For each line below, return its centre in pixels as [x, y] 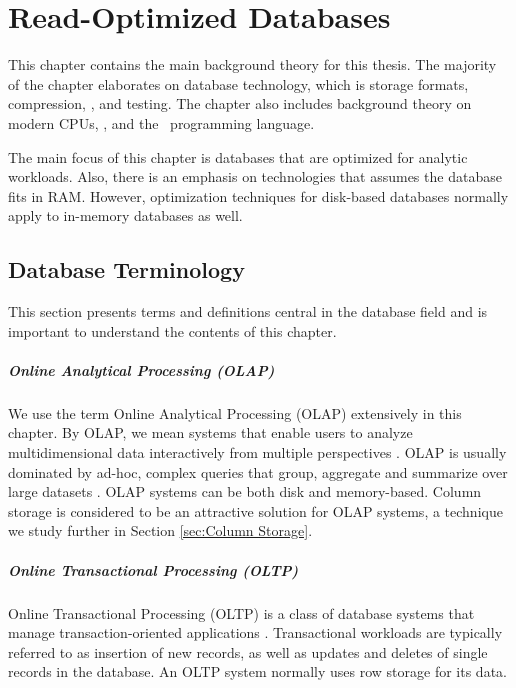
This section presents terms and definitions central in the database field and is [248, 311]
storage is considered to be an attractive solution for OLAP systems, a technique [255, 510]
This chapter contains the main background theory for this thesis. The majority [252, 64]
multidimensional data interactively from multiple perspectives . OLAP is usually [257, 452]
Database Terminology [126, 269]
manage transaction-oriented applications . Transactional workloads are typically [255, 632]
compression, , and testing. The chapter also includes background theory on [240, 103]
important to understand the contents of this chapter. [172, 330]
